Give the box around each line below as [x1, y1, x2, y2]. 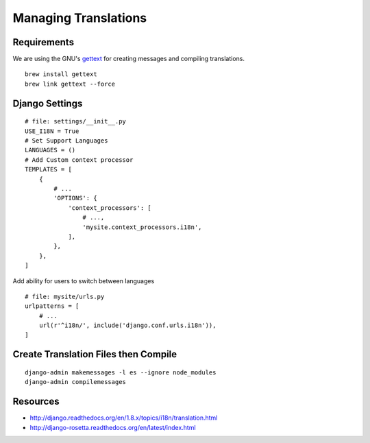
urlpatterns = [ [25, 302, 79, 310]
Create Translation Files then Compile [12, 348, 177, 360]
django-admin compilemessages [25, 378, 127, 386]
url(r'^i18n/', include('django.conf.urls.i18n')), [38, 322, 217, 329]
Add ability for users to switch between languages [12, 276, 155, 285]
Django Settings [12, 97, 83, 109]
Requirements [12, 36, 75, 48]
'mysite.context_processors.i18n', [82, 223, 202, 231]
